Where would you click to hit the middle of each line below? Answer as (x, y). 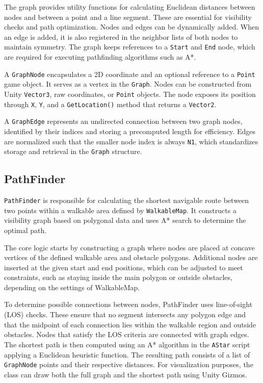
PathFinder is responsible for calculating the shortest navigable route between (127, 200)
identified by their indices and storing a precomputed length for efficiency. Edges (130, 131)
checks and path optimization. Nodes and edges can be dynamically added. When (131, 27)
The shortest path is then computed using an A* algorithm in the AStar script (127, 344)
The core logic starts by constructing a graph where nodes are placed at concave (130, 247)
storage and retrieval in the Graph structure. (73, 151)
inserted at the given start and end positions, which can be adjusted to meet (124, 267)
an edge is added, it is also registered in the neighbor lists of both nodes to (121, 36)
